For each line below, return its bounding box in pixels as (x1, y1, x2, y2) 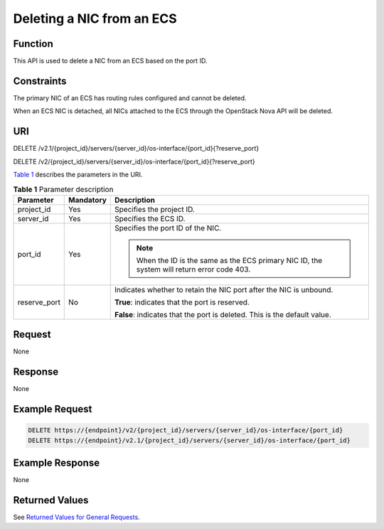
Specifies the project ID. (114, 204, 195, 214)
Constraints (13, 75, 67, 87)
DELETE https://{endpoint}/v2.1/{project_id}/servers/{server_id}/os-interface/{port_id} (28, 436, 351, 444)
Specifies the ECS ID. (114, 213, 186, 223)
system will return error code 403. (136, 264, 251, 274)
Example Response (13, 457, 100, 469)
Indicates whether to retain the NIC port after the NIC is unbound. (114, 284, 334, 294)
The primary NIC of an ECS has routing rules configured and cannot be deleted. (13, 93, 247, 102)
